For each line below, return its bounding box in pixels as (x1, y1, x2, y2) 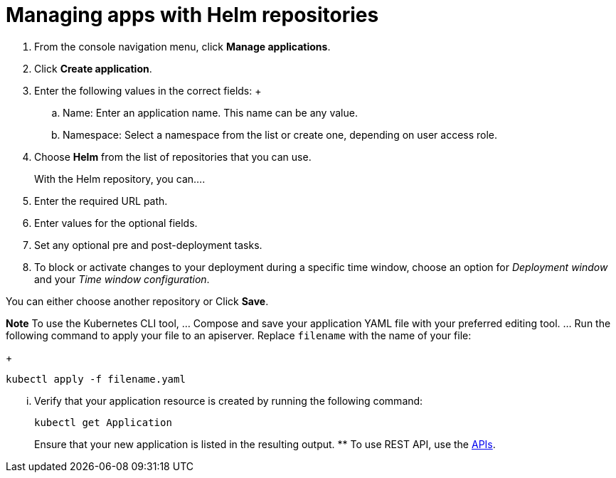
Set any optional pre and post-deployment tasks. (34, 238, 262, 251)
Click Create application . (34, 62, 152, 75)
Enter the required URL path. (34, 194, 168, 207)
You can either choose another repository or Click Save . (6, 294, 269, 307)
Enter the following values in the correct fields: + (34, 84, 262, 97)
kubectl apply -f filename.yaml (6, 373, 186, 385)
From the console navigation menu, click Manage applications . (34, 40, 331, 53)
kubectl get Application (34, 416, 172, 428)
